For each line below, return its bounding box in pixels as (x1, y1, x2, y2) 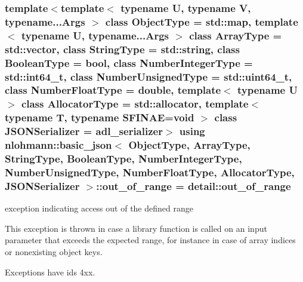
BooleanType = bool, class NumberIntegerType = (5, 55, 253, 70)
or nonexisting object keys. (5, 245, 103, 258)
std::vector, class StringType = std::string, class (5, 41, 240, 56)
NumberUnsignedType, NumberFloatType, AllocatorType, (5, 164, 295, 179)
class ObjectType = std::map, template (105, 14, 298, 29)
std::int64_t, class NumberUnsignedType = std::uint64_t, (5, 69, 292, 84)
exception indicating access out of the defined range (5, 202, 193, 214)
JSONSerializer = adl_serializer (5, 124, 163, 139)
